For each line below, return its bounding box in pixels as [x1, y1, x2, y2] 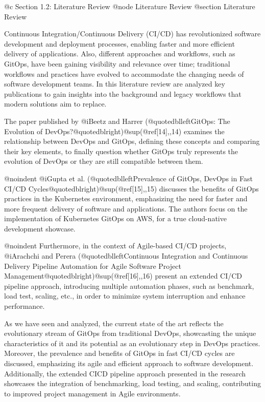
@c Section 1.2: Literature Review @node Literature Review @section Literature [4, 1, 255, 11]
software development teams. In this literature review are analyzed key [4, 78, 225, 89]
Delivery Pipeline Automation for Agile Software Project [4, 260, 181, 271]
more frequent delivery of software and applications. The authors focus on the [4, 203, 248, 214]
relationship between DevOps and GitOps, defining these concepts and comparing [4, 136, 260, 146]
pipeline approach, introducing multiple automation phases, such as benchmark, [4, 280, 254, 291]
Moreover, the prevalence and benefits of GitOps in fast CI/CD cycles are [4, 348, 235, 358]
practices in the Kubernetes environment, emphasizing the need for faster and [4, 193, 248, 204]
